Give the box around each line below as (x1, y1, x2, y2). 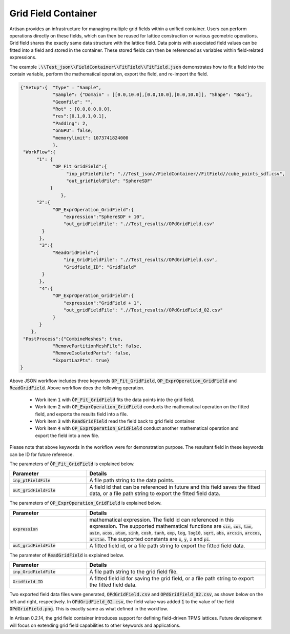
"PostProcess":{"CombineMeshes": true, (23, 336, 123, 342)
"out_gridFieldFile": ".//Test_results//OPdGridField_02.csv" (63, 307, 223, 313)
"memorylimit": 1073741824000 (52, 135, 129, 141)
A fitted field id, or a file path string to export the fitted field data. (89, 542, 245, 549)
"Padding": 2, (52, 121, 88, 126)
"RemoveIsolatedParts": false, (52, 350, 132, 356)
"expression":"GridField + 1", (63, 300, 142, 306)
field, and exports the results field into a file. (35, 411, 128, 417)
